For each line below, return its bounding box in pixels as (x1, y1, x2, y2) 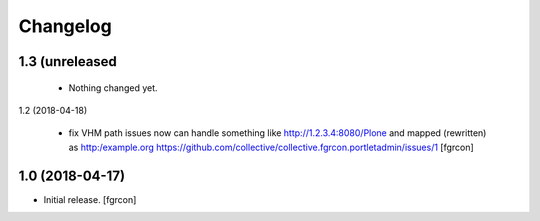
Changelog (18, 15, 112, 37)
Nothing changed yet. (68, 81, 159, 94)
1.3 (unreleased (18, 53, 117, 70)
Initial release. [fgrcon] (43, 193, 137, 205)
